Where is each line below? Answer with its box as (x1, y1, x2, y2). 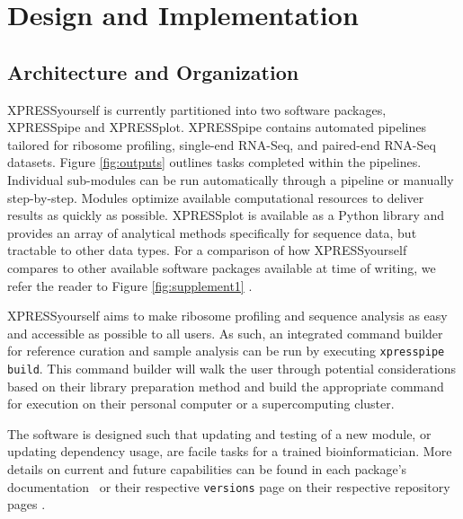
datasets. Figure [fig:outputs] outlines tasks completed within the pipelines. (7, 153, 422, 172)
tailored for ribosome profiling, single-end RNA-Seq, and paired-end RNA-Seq (7, 135, 436, 154)
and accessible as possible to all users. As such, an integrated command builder (7, 323, 443, 342)
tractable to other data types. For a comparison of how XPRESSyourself (7, 241, 407, 259)
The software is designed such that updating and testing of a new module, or (7, 424, 432, 443)
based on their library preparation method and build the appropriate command (7, 376, 444, 395)
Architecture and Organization (7, 57, 299, 85)
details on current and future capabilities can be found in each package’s (7, 459, 407, 478)
